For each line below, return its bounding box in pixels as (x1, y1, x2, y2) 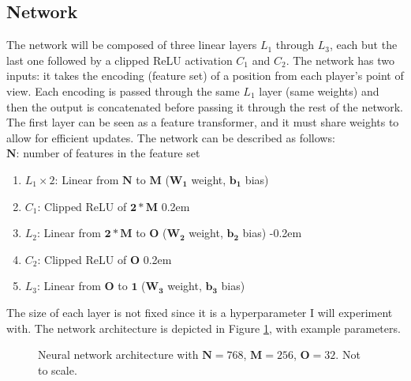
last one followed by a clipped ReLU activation (6, 51, 233, 68)
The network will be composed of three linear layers (6, 36, 257, 53)
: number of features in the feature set (16, 145, 200, 161)
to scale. (38, 361, 77, 378)
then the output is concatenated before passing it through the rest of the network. (6, 98, 403, 115)
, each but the (329, 36, 398, 53)
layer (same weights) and (259, 82, 379, 99)
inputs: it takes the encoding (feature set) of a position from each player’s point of (6, 67, 404, 84)
